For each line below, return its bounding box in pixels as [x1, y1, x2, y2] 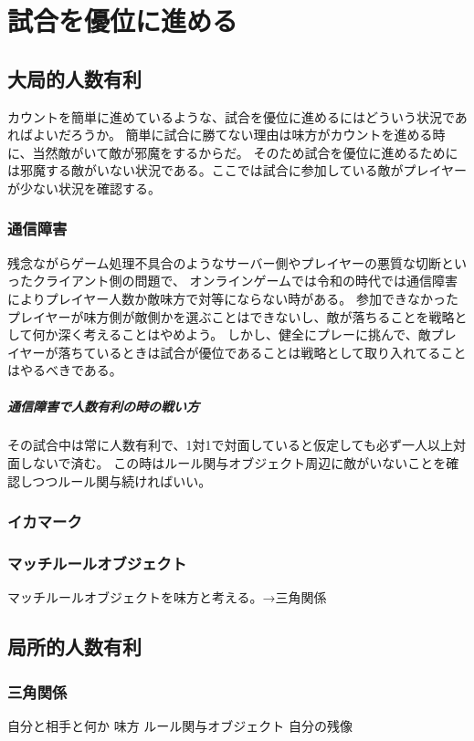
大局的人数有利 [7, 64, 142, 92]
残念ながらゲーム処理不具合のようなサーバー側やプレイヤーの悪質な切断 [7, 253, 442, 272]
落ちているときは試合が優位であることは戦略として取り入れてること [58, 342, 467, 361]
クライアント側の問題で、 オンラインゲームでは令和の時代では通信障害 [32, 271, 458, 290]
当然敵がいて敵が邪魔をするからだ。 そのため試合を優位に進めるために [32, 142, 458, 162]
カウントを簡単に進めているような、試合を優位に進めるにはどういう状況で [7, 107, 455, 126]
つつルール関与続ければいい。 [32, 471, 212, 490]
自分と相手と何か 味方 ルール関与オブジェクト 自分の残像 [7, 715, 353, 735]
